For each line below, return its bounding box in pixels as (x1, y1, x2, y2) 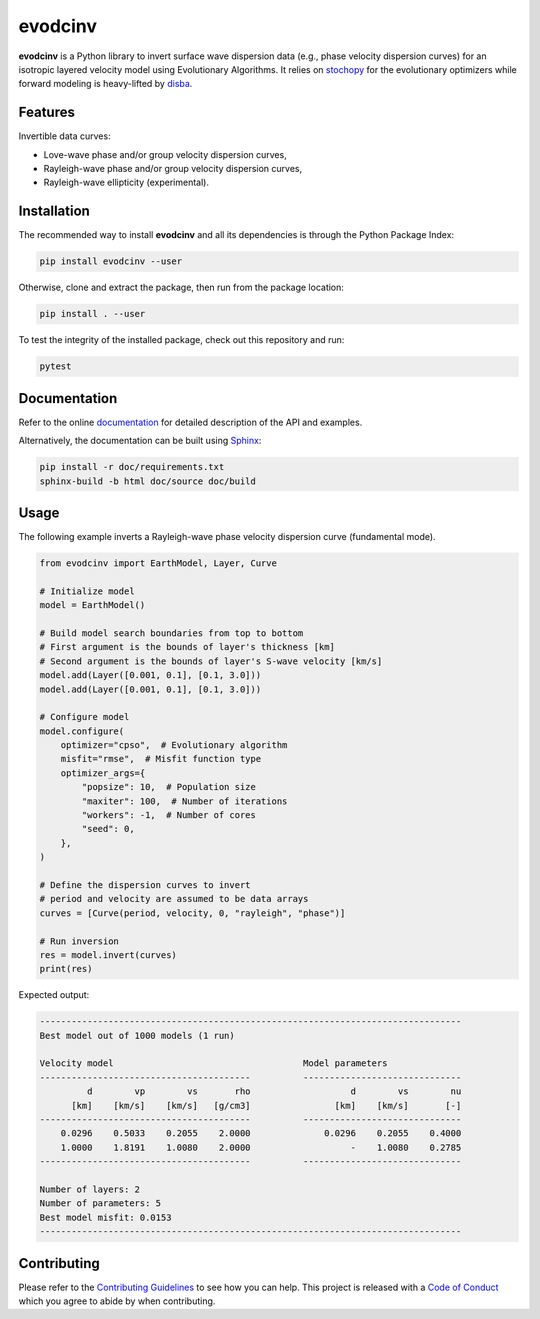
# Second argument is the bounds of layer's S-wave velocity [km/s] (39, 655, 383, 667)
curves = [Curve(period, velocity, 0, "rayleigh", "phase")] (39, 907, 346, 919)
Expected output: (18, 989, 90, 1001)
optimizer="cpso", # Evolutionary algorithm (60, 740, 288, 751)
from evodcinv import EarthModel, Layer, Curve (39, 557, 277, 569)
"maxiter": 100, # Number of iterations (81, 795, 288, 807)
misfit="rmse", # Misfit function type (60, 753, 262, 765)
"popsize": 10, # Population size (81, 781, 257, 793)
